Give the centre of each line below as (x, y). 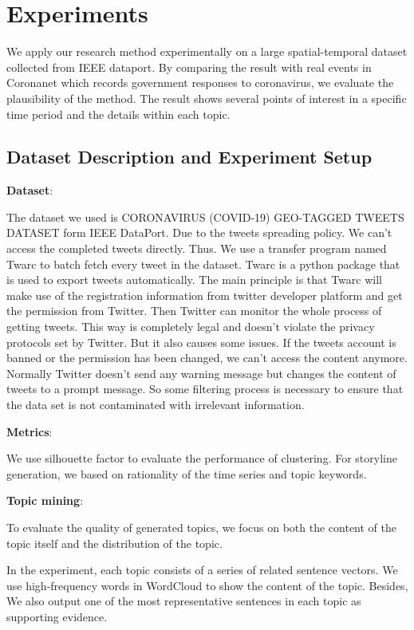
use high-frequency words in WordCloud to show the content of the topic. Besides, (207, 585)
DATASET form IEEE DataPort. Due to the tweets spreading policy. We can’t (199, 232)
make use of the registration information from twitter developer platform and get (205, 295)
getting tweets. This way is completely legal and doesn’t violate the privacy (191, 327)
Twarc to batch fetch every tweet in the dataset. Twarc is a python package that (203, 264)
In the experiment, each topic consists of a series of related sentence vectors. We (202, 570)
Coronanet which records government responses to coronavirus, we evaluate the (200, 83)
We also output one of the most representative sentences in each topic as (184, 601)
